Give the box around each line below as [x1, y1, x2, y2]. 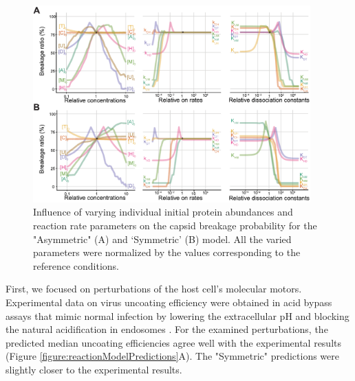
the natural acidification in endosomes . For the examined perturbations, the [6, 322, 328, 336]
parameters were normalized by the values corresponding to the [33, 245, 301, 259]
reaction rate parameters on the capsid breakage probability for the [33, 218, 317, 232]
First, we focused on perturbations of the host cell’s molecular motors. [6, 281, 302, 296]
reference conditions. [33, 258, 119, 273]
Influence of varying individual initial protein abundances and [33, 205, 293, 219]
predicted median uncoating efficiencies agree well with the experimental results [6, 335, 342, 349]
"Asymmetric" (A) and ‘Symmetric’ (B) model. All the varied [33, 231, 292, 246]
